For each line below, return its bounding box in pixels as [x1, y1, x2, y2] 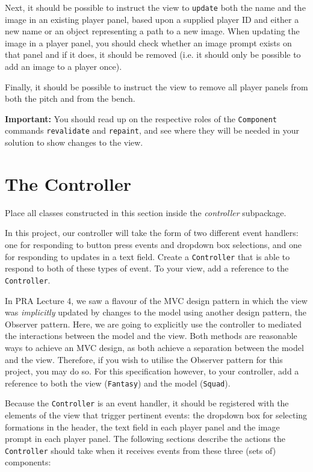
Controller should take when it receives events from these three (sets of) [5, 444, 276, 456]
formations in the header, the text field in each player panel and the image [5, 420, 280, 433]
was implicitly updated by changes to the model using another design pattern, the [5, 306, 307, 318]
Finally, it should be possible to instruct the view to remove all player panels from [5, 80, 308, 93]
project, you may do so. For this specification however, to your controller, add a [5, 365, 299, 377]
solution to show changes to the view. [5, 136, 143, 149]
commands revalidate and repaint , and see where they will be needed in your [5, 124, 300, 137]
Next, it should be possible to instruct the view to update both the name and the [5, 1, 306, 13]
